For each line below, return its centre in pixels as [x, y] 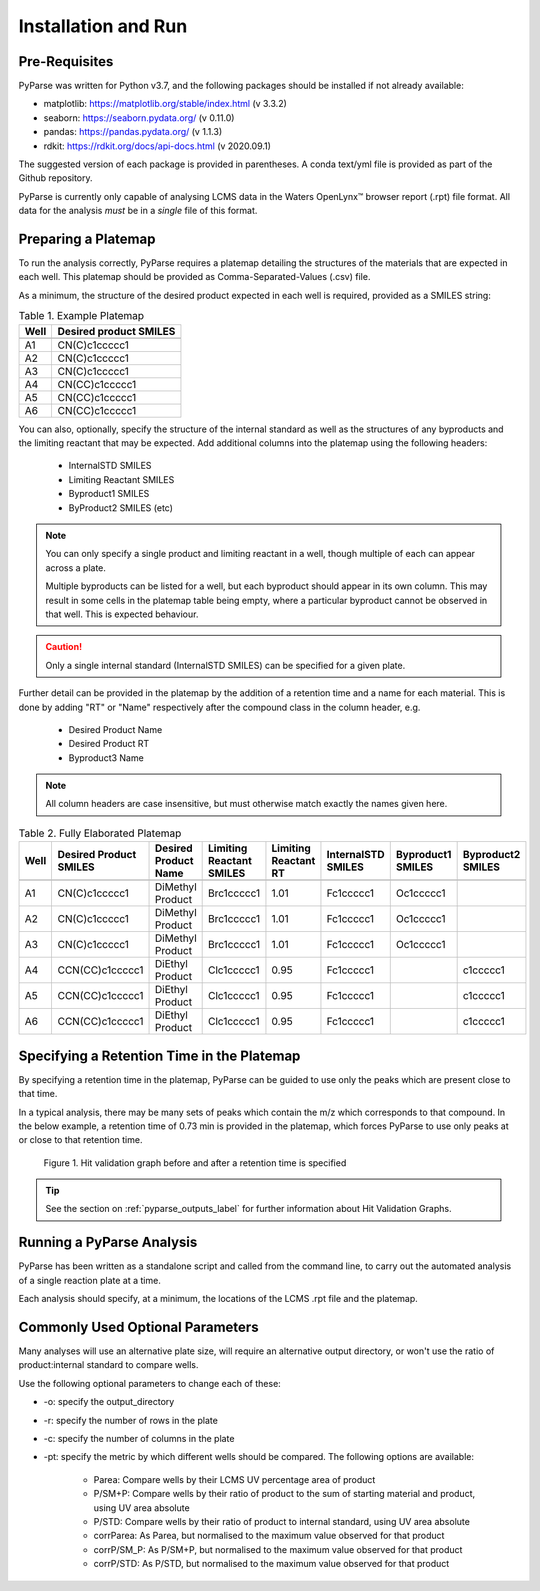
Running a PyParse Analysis [108, 1242]
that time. [38, 1094]
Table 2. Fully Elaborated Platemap [100, 833]
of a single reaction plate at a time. [90, 1280]
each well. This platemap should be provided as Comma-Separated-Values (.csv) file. [194, 277]
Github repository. [56, 178]
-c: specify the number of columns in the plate [139, 1439]
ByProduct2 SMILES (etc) [121, 507]
